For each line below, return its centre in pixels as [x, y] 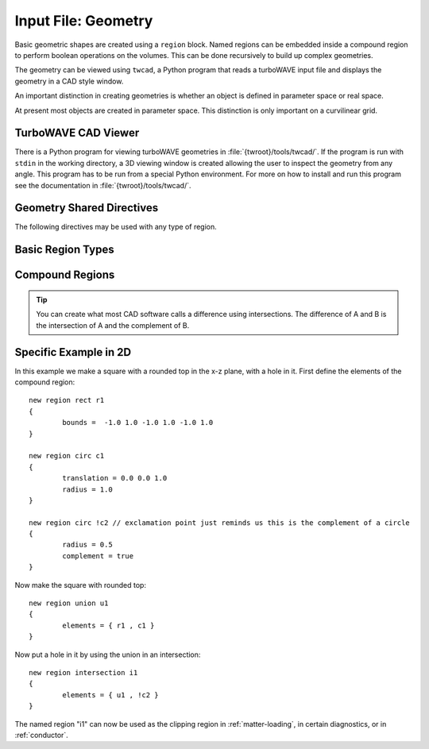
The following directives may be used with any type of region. [116, 227]
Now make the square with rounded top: [81, 585]
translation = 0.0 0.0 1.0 [115, 478]
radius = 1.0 [87, 489]
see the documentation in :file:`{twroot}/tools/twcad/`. [103, 185]
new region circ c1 [67, 456]
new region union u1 [69, 603]
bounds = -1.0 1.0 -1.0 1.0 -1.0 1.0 [138, 423]
